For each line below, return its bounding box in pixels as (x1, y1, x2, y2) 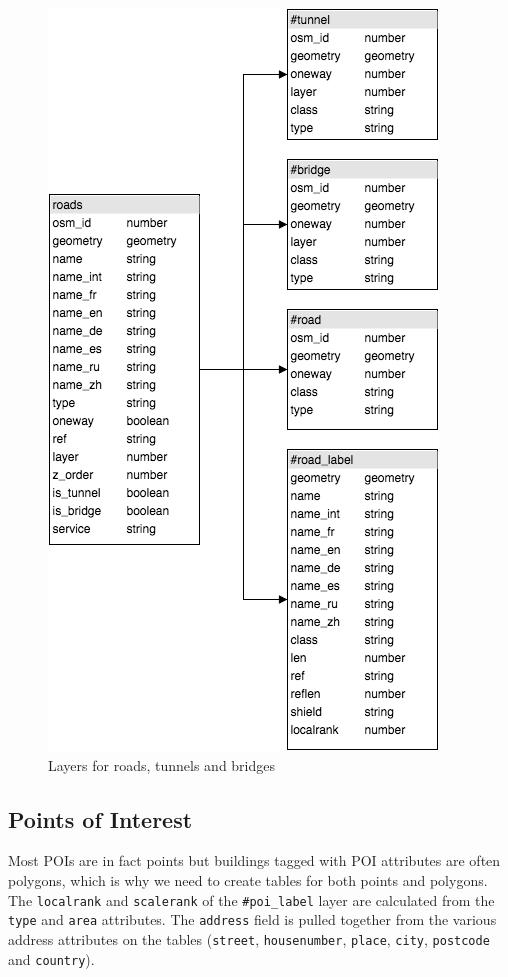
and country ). (8, 948, 95, 969)
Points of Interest (8, 803, 193, 834)
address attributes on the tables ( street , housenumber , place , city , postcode (8, 928, 490, 949)
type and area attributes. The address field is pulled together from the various (8, 909, 497, 930)
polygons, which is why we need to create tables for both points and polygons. (8, 869, 488, 890)
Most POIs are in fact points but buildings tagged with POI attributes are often (8, 850, 501, 871)
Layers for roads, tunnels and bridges (48, 754, 276, 775)
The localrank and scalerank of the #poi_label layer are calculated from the (8, 889, 495, 910)
